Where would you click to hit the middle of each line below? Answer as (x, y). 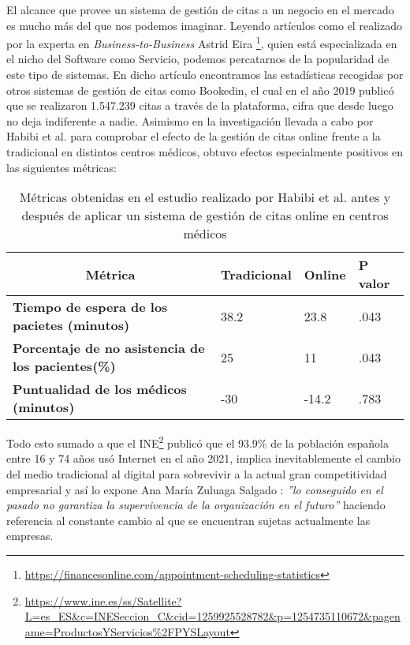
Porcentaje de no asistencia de (109, 348)
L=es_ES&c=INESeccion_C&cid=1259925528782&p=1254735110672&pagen (212, 616)
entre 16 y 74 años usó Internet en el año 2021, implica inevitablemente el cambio (203, 458)
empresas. (30, 536)
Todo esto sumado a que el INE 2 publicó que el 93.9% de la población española (198, 442)
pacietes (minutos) (71, 325)
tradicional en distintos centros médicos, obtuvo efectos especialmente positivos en (205, 152)
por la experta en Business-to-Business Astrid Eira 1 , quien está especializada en (202, 42)
